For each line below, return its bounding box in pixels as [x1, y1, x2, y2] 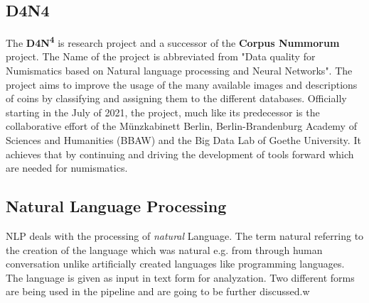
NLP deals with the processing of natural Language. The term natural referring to [6, 228, 364, 243]
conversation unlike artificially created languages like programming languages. [6, 256, 345, 271]
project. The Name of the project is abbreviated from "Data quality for [6, 49, 316, 64]
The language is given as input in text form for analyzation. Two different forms [6, 270, 355, 285]
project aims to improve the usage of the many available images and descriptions [6, 77, 358, 92]
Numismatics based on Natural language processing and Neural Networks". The [6, 63, 353, 78]
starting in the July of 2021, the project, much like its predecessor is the [6, 104, 320, 119]
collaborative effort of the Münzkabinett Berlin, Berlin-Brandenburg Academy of [6, 119, 357, 133]
